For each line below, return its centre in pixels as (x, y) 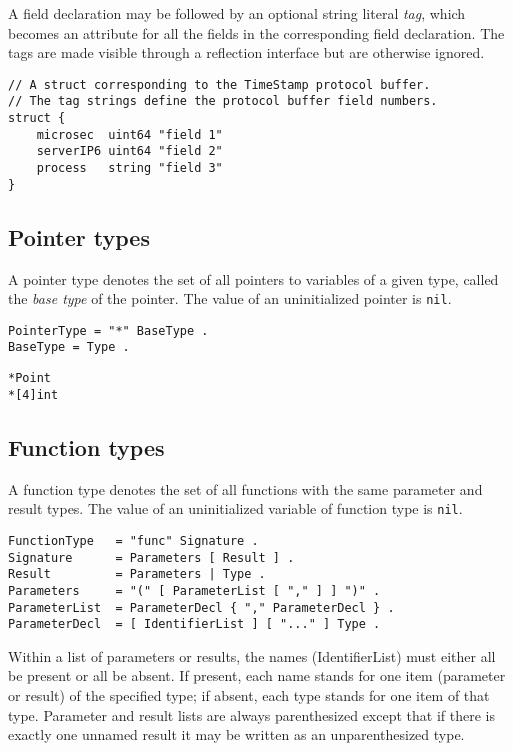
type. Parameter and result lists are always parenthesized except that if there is (251, 714)
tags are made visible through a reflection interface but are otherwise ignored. (246, 52)
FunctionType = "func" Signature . (133, 540)
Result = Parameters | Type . (137, 574)
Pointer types (79, 236)
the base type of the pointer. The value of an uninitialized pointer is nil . (230, 298)
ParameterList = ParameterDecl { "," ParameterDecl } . (201, 607)
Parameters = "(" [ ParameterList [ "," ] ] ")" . (194, 590)
